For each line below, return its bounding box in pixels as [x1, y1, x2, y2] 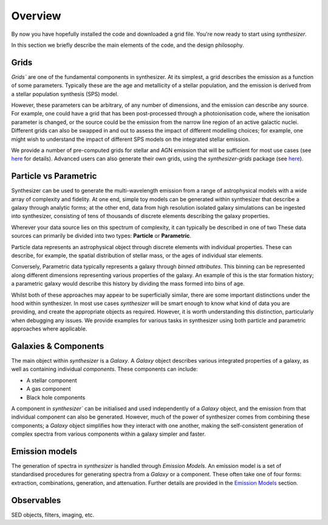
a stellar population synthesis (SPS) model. [11, 90, 118, 97]
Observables [11, 495, 61, 506]
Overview [11, 9, 61, 22]
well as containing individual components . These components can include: [11, 365, 198, 373]
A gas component [26, 385, 71, 393]
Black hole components [26, 394, 86, 401]
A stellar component [26, 377, 77, 384]
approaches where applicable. [11, 325, 87, 332]
